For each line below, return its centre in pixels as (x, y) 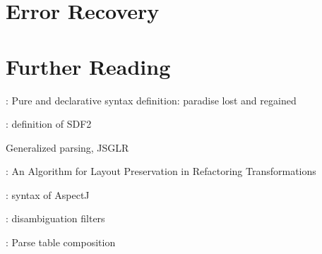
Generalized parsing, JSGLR (67, 147)
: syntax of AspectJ (48, 194)
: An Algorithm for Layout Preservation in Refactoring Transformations (161, 171)
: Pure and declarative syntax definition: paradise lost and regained (151, 100)
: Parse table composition (61, 242)
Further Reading (88, 66)
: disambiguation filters (55, 218)
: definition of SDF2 (49, 124)
